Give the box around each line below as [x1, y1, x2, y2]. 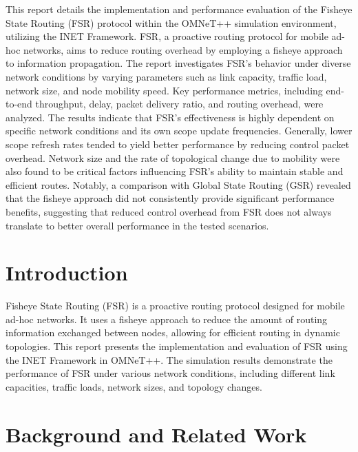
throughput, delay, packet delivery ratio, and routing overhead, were [35, 96, 324, 111]
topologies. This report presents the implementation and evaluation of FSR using [6, 339, 348, 353]
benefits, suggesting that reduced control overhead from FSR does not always [6, 204, 332, 218]
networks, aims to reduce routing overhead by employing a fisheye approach [23, 42, 343, 56]
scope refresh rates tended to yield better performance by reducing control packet [6, 136, 350, 151]
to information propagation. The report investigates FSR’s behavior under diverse [6, 56, 351, 70]
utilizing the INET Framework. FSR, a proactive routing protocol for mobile [6, 29, 328, 43]
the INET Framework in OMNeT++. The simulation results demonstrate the [6, 352, 333, 367]
